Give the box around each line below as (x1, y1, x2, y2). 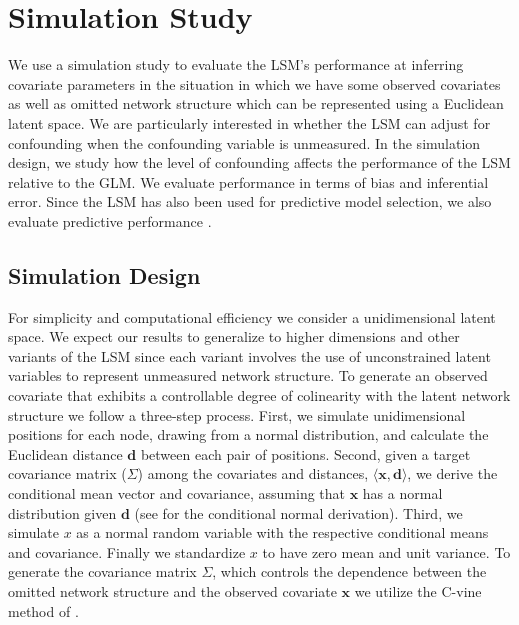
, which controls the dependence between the (212, 561, 487, 582)
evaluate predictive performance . (8, 210, 212, 231)
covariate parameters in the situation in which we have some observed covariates (8, 73, 501, 94)
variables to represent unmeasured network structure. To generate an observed (8, 365, 488, 386)
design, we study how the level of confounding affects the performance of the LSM (8, 152, 511, 173)
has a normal (362, 483, 443, 504)
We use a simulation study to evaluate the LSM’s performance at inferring (8, 54, 464, 75)
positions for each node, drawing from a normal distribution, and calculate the (8, 424, 489, 445)
